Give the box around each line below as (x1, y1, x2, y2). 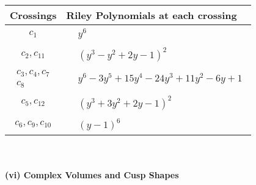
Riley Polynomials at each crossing (66, 8, 237, 22)
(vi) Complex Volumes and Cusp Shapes (5, 168, 179, 181)
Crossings (10, 8, 57, 22)
